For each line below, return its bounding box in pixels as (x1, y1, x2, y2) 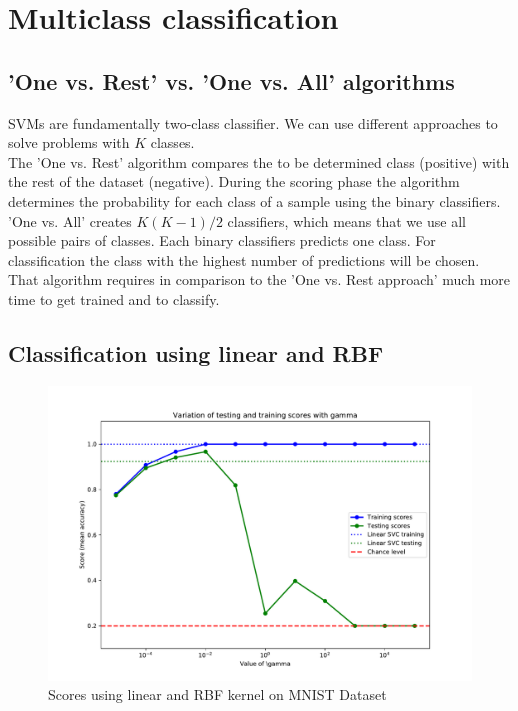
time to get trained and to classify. (8, 288, 220, 309)
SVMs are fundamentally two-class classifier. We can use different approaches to (8, 112, 498, 133)
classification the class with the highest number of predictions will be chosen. (8, 249, 480, 270)
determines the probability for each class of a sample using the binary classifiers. (8, 190, 501, 211)
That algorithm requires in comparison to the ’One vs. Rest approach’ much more (8, 269, 510, 290)
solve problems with (8, 132, 130, 153)
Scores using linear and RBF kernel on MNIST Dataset (48, 684, 387, 705)
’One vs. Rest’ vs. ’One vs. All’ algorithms (8, 65, 455, 96)
